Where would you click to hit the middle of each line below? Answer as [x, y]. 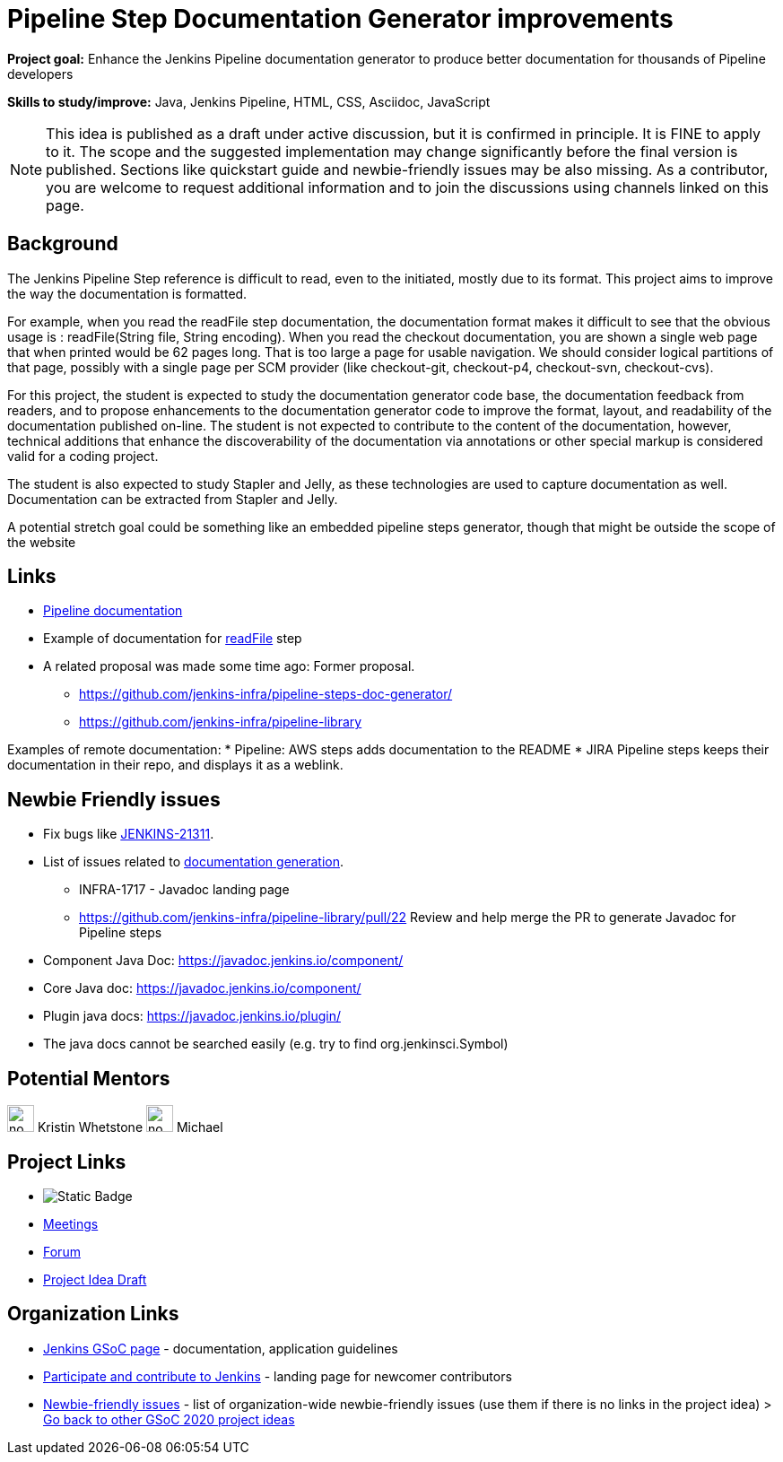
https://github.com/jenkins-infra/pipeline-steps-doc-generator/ [266, 694]
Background [63, 244]
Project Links [67, 1162]
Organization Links [93, 1314]
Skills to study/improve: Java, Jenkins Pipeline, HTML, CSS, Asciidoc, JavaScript [249, 101]
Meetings [71, 1223]
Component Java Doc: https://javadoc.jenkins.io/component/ [223, 961]
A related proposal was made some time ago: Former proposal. [229, 666]
